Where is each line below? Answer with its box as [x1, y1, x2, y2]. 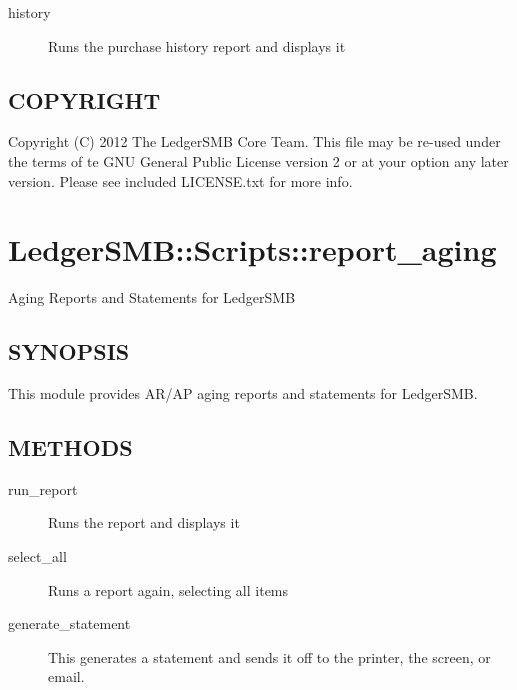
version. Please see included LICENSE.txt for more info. [8, 170, 353, 191]
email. [48, 666, 85, 687]
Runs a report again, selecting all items [48, 579, 289, 600]
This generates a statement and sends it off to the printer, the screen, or [48, 646, 491, 667]
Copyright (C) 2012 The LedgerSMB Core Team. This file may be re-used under [8, 131, 501, 152]
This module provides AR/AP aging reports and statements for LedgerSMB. [8, 383, 478, 404]
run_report [8, 478, 78, 499]
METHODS [8, 432, 133, 463]
